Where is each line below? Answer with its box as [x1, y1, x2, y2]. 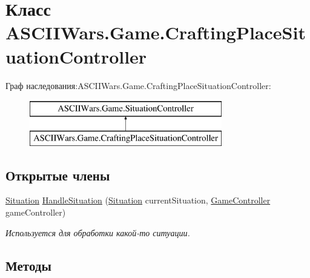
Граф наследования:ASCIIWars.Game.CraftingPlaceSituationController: [5, 79, 271, 91]
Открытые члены [5, 165, 110, 184]
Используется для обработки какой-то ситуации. [5, 226, 190, 239]
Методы [5, 256, 51, 274]
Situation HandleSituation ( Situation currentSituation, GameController [5, 194, 271, 207]
